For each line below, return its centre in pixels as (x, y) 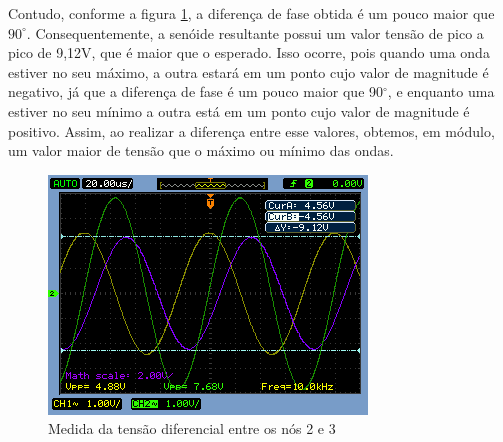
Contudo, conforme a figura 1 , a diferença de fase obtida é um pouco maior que (251, 13)
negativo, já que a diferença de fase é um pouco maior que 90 (196, 91)
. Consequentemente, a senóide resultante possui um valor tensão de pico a (255, 32)
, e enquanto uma (441, 91)
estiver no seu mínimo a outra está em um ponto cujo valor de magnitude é (239, 110)
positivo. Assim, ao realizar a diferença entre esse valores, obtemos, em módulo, (251, 130)
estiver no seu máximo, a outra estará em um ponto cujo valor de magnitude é (248, 71)
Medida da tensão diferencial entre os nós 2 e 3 (192, 428)
